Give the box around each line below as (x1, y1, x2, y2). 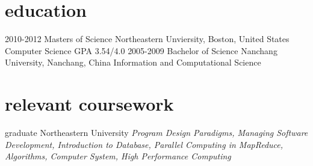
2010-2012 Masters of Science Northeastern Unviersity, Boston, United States (5, 32, 290, 45)
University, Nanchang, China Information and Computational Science (5, 56, 261, 69)
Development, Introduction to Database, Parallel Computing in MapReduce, (5, 138, 284, 150)
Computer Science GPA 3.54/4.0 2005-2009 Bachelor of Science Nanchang (5, 44, 277, 57)
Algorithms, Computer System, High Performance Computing (5, 150, 231, 162)
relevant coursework (5, 91, 174, 116)
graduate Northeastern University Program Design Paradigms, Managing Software (5, 126, 308, 139)
